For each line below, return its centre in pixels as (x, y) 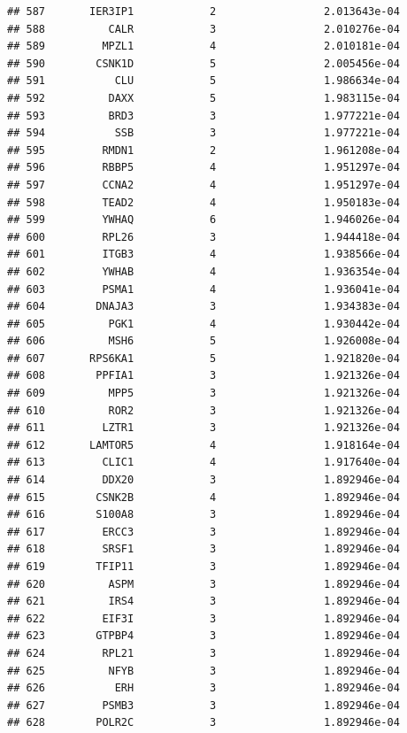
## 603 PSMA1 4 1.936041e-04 (203, 289)
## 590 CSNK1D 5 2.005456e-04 (203, 63)
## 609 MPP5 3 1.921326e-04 (203, 394)
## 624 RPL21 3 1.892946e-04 (203, 653)
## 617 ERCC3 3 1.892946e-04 (203, 532)
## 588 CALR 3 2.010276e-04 (203, 29)
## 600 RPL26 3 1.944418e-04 (203, 237)
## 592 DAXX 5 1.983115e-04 (203, 98)
